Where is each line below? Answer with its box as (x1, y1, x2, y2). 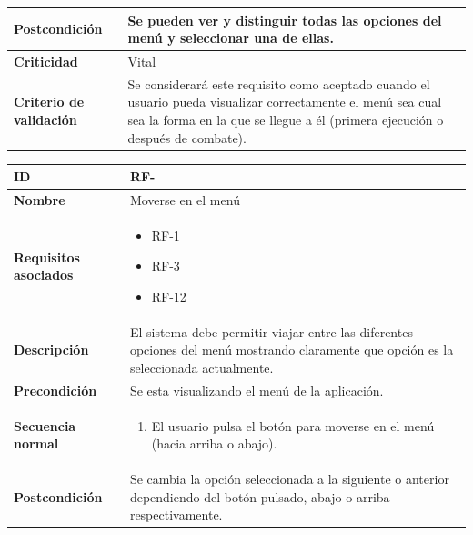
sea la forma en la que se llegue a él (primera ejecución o (127, 109, 444, 129)
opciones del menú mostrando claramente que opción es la (129, 340, 454, 359)
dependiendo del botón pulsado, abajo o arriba (129, 487, 390, 506)
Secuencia (14, 416, 76, 435)
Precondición (14, 380, 97, 399)
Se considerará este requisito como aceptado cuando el (127, 74, 430, 93)
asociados (14, 265, 74, 284)
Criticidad (14, 51, 78, 70)
